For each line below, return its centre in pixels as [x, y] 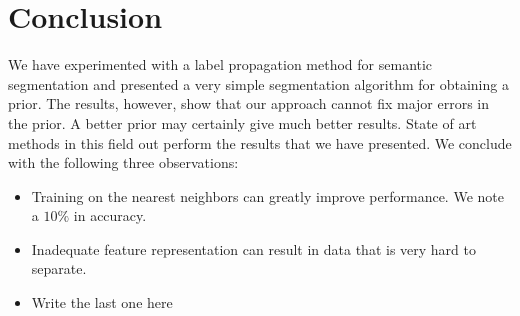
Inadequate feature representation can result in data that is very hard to [254, 248]
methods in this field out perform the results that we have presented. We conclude [260, 142]
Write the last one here [102, 302]
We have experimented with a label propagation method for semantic [220, 64]
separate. [59, 268]
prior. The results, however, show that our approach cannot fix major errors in [248, 103]
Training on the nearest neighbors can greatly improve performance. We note [267, 195]
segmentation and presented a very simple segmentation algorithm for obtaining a [258, 83]
